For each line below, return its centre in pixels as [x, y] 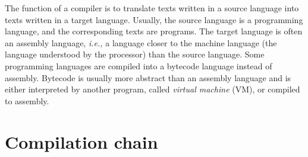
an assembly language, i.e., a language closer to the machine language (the [141, 42]
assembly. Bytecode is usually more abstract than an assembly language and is [148, 77]
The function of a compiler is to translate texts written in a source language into [152, 8]
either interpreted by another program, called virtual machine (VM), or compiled [153, 89]
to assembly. [27, 100]
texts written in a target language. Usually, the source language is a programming [154, 19]
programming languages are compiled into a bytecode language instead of [139, 65]
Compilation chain [81, 141]
